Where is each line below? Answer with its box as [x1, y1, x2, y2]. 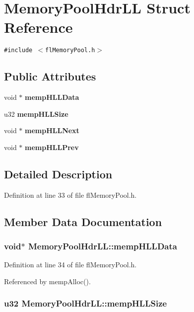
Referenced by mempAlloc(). [4, 276, 91, 286]
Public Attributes [4, 69, 96, 84]
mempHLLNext [25, 125, 79, 136]
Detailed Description [4, 166, 113, 181]
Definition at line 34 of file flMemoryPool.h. [4, 259, 137, 270]
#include [4, 47, 33, 54]
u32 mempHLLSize [4, 108, 68, 119]
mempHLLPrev [25, 142, 79, 152]
